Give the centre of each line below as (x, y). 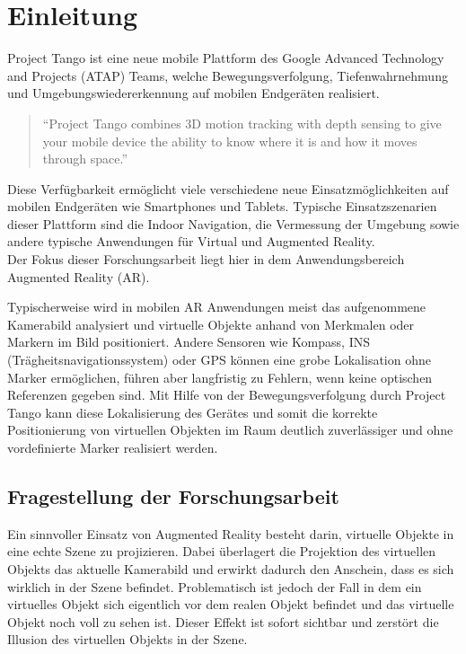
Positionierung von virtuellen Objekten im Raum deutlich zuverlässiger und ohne (230, 430)
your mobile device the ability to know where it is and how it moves (230, 141)
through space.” (85, 159)
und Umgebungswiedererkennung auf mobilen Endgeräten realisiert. (193, 93)
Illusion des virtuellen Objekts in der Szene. (127, 639)
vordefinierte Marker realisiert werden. (113, 447)
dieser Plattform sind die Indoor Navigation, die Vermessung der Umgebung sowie (233, 223)
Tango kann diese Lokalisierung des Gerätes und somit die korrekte (193, 412)
